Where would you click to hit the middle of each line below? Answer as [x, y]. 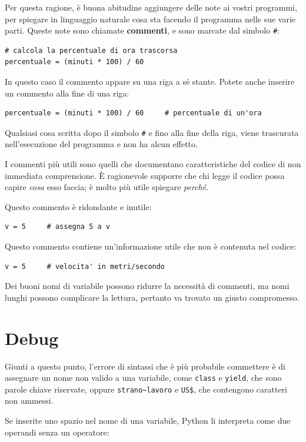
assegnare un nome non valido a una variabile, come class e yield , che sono [143, 378]
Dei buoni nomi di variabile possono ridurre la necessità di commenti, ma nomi [147, 286]
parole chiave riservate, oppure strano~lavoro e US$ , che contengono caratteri [146, 389]
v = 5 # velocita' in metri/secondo [85, 266]
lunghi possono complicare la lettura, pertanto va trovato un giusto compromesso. [152, 297]
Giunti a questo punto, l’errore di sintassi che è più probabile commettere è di [145, 366]
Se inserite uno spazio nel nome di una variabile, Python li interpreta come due [148, 421]
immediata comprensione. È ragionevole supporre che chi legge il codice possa [145, 175]
